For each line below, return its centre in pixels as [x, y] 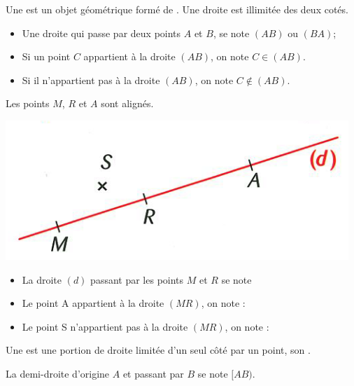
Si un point [46, 56]
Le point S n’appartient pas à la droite [105, 326]
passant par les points [137, 279]
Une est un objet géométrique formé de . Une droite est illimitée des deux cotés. [177, 9]
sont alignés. [127, 103]
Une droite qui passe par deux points [101, 33]
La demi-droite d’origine [58, 373]
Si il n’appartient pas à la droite [91, 80]
